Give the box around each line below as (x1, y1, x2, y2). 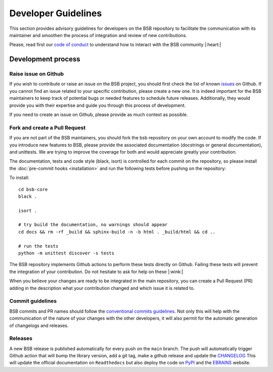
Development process (9, 55, 80, 63)
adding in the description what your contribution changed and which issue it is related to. (9, 285, 195, 291)
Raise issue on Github (9, 70, 64, 78)
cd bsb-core (18, 187, 48, 192)
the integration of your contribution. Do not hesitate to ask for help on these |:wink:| (9, 269, 184, 275)
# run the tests (18, 243, 59, 249)
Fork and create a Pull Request (9, 124, 86, 131)
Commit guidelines (9, 297, 57, 305)
